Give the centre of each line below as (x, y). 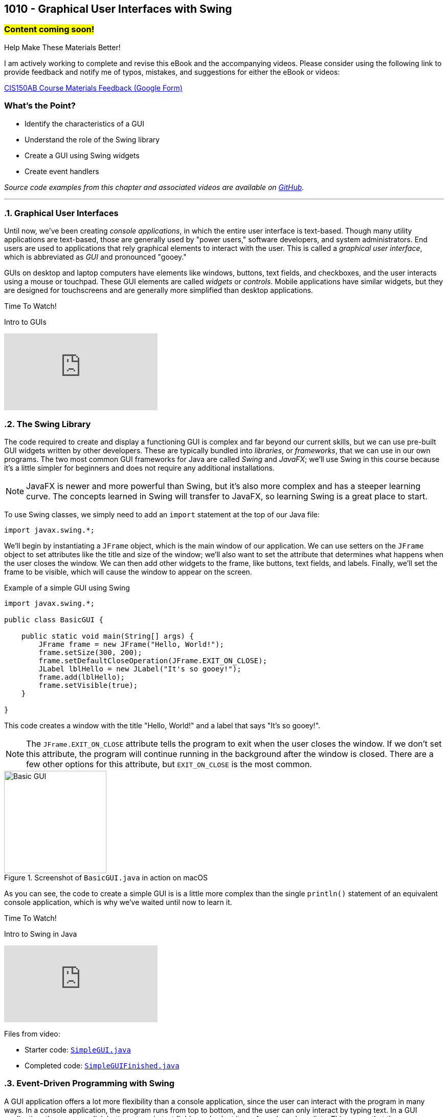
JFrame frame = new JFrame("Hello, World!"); (131, 645)
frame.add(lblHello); (82, 677)
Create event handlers (62, 171)
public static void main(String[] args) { (107, 636)
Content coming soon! (49, 29)
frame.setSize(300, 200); (90, 653)
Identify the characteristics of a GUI (84, 123)
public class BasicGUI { (54, 620)
